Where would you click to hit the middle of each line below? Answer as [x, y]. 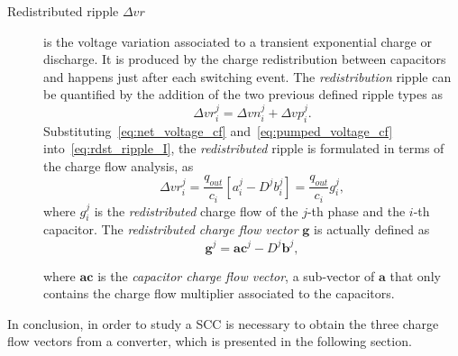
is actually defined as [372, 229]
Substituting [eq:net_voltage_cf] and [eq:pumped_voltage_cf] [218, 130]
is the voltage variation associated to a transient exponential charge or [238, 41]
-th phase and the [356, 210]
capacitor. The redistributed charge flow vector [171, 229]
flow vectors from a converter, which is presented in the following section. [210, 341]
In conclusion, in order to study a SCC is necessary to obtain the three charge [223, 323]
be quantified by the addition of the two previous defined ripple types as [243, 94]
